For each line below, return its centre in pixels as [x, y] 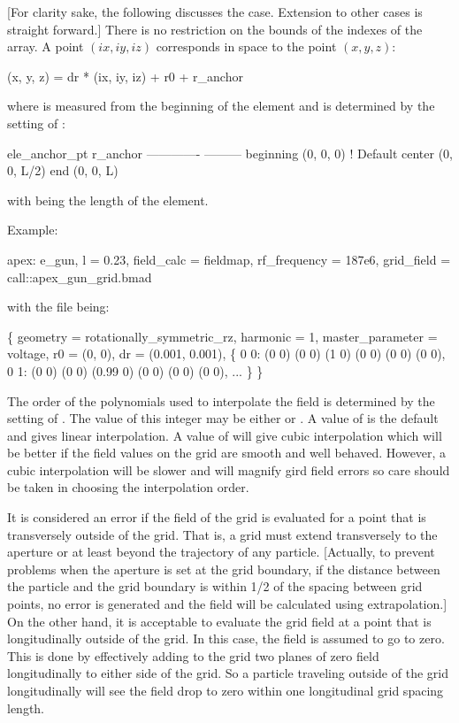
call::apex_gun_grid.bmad [80, 277]
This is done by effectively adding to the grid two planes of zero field [193, 655]
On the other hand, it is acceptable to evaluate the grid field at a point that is [219, 621]
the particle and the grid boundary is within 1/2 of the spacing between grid [215, 586]
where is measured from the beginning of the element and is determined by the [221, 106]
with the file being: [58, 307]
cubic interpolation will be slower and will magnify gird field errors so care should [229, 469]
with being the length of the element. [108, 200]
